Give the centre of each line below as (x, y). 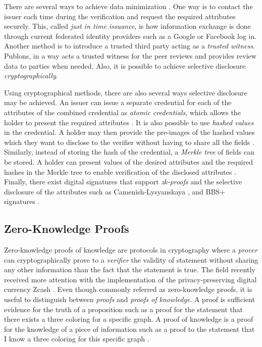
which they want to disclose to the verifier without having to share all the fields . (129, 142)
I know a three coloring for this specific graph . (77, 339)
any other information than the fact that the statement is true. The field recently (130, 269)
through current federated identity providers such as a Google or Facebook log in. (130, 36)
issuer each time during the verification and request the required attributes (120, 16)
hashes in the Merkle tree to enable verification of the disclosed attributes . (120, 171)
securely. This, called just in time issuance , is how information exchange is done (127, 26)
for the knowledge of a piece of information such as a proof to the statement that (129, 329)
